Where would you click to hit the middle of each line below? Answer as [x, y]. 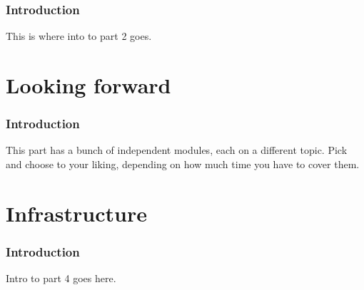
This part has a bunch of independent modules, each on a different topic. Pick [177, 150]
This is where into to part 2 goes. [79, 36]
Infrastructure [76, 213]
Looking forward [89, 85]
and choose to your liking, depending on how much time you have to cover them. [183, 164]
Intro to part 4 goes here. [61, 278]
